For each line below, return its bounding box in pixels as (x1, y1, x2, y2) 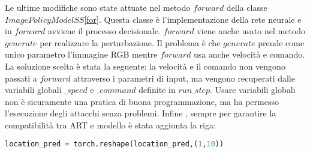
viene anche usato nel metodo (197, 25, 306, 37)
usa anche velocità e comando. (193, 48, 305, 61)
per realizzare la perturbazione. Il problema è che (40, 36, 221, 49)
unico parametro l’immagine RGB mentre (5, 48, 158, 61)
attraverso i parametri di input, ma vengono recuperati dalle (73, 71, 295, 84)
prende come (258, 36, 305, 49)
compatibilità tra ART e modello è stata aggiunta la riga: (5, 118, 216, 131)
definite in (139, 83, 176, 96)
